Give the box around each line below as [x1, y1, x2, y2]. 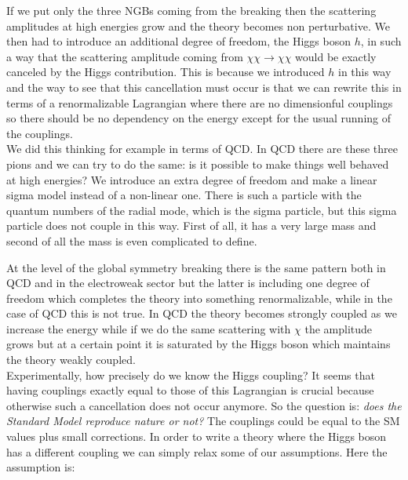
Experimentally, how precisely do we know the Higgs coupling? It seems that [6, 366, 375, 383]
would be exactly [295, 48, 377, 64]
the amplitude [304, 320, 373, 336]
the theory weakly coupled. [6, 351, 136, 368]
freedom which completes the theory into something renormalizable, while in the [6, 289, 392, 306]
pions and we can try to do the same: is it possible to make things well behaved [6, 155, 389, 172]
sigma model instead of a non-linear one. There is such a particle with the [6, 187, 362, 203]
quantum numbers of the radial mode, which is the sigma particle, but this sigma [6, 202, 397, 218]
